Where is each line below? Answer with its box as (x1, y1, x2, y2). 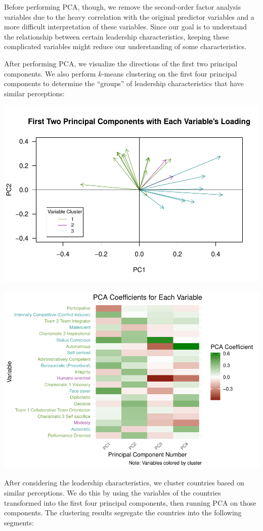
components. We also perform (4, 68, 96, 79)
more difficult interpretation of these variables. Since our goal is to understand (4, 21, 247, 32)
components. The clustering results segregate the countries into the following (4, 507, 242, 518)
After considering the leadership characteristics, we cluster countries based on (4, 477, 244, 488)
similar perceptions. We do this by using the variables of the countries (4, 487, 221, 498)
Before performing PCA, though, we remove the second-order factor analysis (4, 2, 241, 12)
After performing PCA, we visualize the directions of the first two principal (4, 58, 238, 68)
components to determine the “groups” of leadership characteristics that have (4, 78, 244, 89)
